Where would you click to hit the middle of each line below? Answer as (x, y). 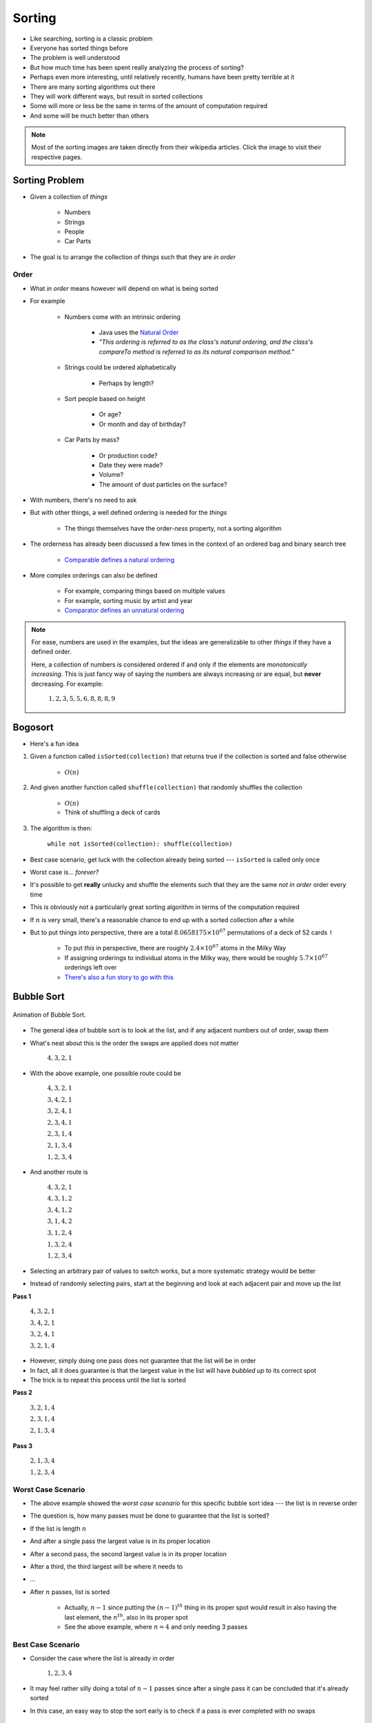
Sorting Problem (49, 180)
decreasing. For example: (67, 684)
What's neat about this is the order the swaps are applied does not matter (134, 1043)
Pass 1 (22, 1296)
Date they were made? (131, 465)
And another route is (59, 1172)
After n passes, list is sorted (70, 1591)
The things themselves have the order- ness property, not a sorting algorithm (173, 528)
